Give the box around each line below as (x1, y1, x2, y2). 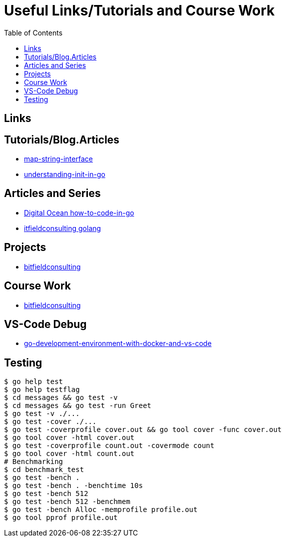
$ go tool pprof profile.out (4, 513, 118, 522)
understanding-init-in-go (24, 170, 105, 179)
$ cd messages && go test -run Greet (4, 401, 152, 410)
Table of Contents (4, 28, 63, 37)
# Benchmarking (4, 457, 63, 466)
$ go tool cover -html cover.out (4, 433, 135, 442)
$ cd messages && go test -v (4, 393, 118, 402)
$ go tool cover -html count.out (4, 449, 135, 458)
